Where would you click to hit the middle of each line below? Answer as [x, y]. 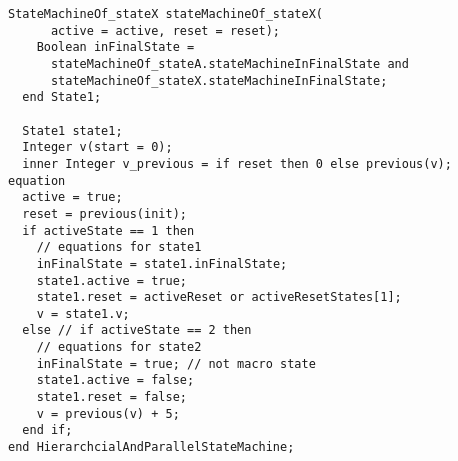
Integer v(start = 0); [97, 147]
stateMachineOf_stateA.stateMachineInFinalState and [229, 63]
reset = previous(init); [104, 213]
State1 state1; [72, 130]
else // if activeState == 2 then [137, 330]
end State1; [62, 97]
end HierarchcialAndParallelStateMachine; [151, 447]
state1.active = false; [115, 380]
